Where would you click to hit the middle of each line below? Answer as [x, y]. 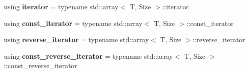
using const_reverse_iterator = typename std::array [88, 56]
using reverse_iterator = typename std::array [77, 39]
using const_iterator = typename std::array [73, 23]
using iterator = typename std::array [61, 6]
